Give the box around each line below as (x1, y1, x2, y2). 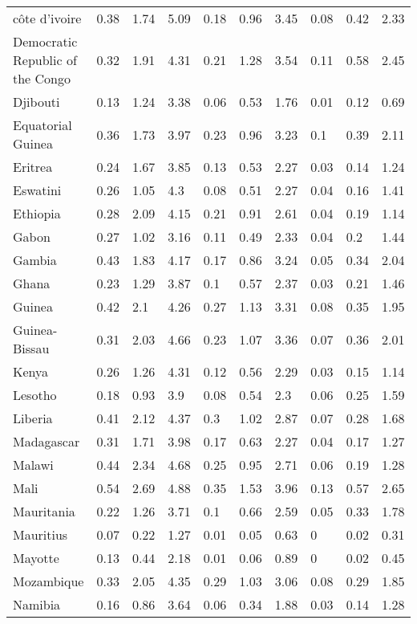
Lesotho (13, 385, 57, 404)
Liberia (13, 409, 53, 427)
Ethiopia (13, 204, 61, 222)
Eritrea (13, 157, 53, 176)
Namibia (13, 595, 61, 614)
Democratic (13, 32, 78, 51)
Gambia (13, 251, 57, 269)
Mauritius (13, 525, 68, 544)
